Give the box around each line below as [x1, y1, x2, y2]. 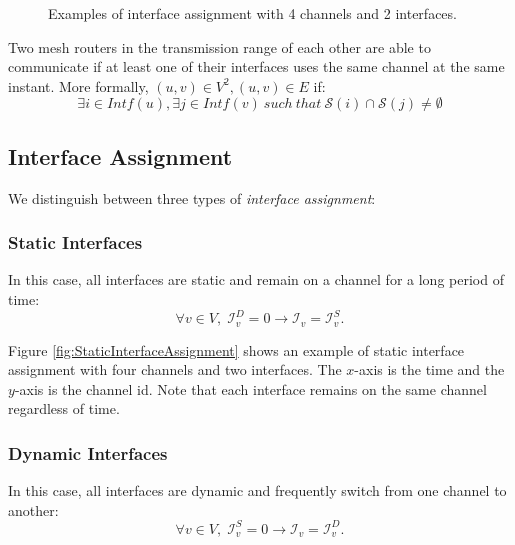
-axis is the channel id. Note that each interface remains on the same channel [14, 378, 487, 399]
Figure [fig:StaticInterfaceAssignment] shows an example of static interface [8, 339, 465, 360]
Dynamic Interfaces [8, 440, 168, 465]
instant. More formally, [8, 75, 149, 96]
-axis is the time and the [354, 359, 505, 380]
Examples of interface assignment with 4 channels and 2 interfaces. [48, 3, 457, 23]
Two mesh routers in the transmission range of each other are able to [8, 36, 431, 57]
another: [8, 499, 59, 520]
